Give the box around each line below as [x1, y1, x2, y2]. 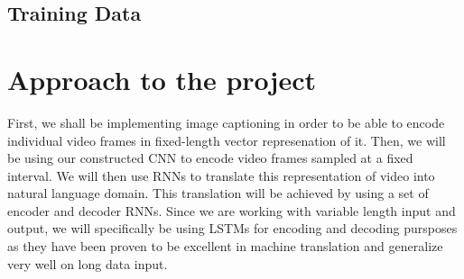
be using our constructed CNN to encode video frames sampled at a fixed [7, 148, 413, 167]
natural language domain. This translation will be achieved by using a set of [7, 184, 429, 202]
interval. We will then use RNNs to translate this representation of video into [7, 166, 435, 184]
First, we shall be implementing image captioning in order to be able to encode [7, 112, 445, 131]
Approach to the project [7, 60, 316, 97]
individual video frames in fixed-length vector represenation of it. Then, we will [7, 130, 446, 149]
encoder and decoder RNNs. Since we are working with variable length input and [7, 201, 456, 220]
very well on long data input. [7, 254, 168, 273]
